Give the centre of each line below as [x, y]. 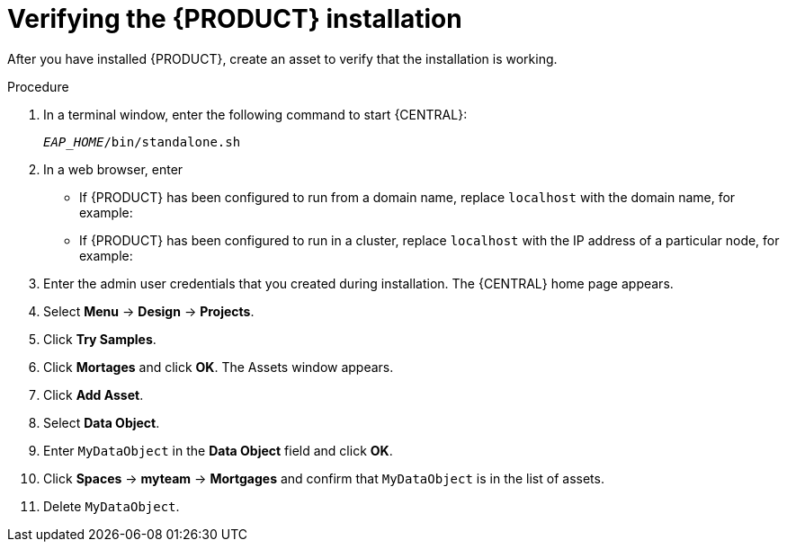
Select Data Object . [102, 422]
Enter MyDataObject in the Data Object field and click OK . [218, 450]
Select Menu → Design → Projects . [149, 311]
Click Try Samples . [100, 339]
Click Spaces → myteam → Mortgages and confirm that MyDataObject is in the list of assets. [324, 478]
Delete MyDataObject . [112, 506]
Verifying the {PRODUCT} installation [235, 19]
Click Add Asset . [94, 394]
